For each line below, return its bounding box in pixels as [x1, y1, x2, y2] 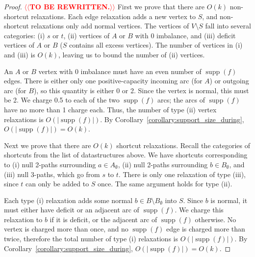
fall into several [205, 21, 251, 31]
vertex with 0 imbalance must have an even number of [38, 66, 202, 76]
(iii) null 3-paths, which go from [4, 169, 100, 179]
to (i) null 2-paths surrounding [4, 159, 96, 169]
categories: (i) [4, 30, 45, 40]
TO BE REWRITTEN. [29, 1, 110, 11]
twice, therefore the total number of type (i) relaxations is [4, 233, 178, 244]
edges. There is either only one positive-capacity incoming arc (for [4, 76, 203, 86]
